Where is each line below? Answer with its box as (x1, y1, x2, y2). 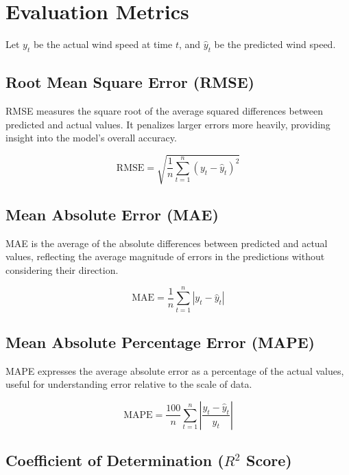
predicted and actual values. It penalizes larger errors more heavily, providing (5, 117, 330, 131)
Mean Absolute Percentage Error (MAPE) (5, 331, 315, 352)
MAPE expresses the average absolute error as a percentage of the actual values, (5, 363, 344, 378)
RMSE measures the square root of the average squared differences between (5, 104, 323, 118)
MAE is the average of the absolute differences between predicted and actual (5, 235, 328, 250)
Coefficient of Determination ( (5, 450, 224, 471)
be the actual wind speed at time (33, 37, 173, 51)
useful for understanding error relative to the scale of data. (5, 377, 252, 391)
